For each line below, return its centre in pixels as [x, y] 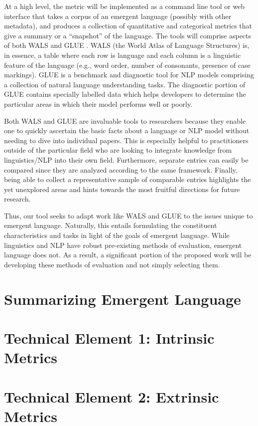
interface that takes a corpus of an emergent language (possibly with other [118, 16]
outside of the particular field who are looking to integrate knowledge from [118, 150]
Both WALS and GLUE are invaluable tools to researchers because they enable [125, 120]
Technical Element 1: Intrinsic [109, 338]
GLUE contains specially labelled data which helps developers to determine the [125, 94]
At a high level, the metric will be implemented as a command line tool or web [125, 6]
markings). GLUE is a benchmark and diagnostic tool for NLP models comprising [129, 75]
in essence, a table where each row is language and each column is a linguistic [123, 55]
